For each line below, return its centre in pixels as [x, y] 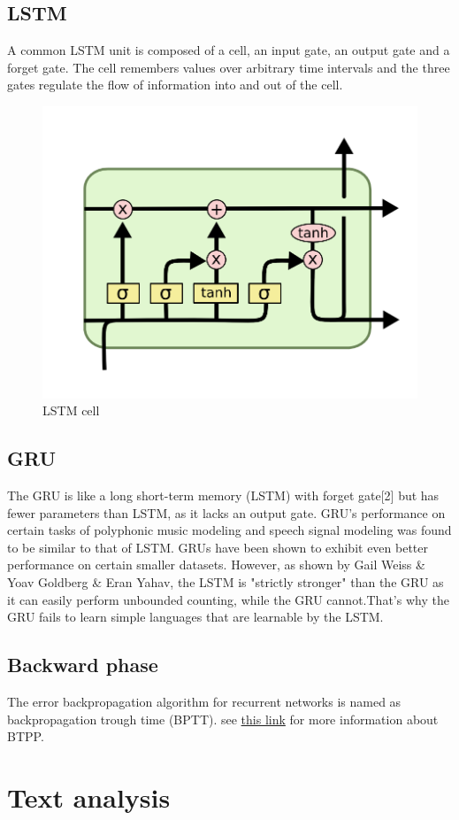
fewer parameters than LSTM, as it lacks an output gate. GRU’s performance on [226, 512]
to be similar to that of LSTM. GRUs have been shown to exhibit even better [218, 547]
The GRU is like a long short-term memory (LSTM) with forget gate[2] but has [223, 495]
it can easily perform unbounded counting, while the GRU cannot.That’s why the [228, 599]
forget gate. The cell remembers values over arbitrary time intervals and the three [229, 67]
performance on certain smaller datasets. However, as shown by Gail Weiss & [216, 565]
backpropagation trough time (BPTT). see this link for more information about [223, 719]
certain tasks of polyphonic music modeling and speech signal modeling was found [229, 530]
